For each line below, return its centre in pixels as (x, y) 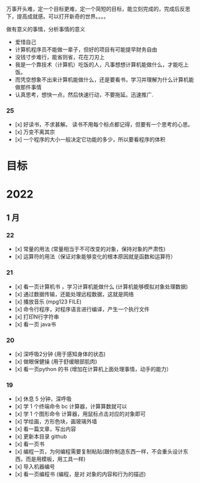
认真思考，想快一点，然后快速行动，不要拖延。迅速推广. (84, 95)
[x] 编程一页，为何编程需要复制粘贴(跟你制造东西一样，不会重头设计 (99, 452)
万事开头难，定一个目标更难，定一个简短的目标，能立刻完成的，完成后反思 (98, 9)
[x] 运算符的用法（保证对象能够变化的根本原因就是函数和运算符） (95, 257)
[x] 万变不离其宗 (35, 132)
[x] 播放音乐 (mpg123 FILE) (48, 301)
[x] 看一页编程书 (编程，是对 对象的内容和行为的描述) (80, 474)
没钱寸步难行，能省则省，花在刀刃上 (60, 57)
